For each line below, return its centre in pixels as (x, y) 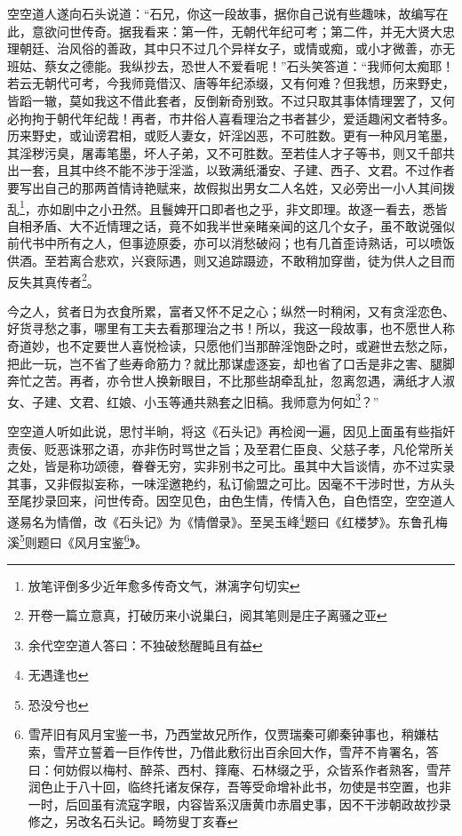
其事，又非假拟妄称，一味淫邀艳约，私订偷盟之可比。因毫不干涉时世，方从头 (231, 483)
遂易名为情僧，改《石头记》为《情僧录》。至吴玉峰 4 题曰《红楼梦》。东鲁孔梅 (227, 520)
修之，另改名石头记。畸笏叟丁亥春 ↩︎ (133, 821)
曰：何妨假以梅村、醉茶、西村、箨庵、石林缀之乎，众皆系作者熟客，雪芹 (239, 769)
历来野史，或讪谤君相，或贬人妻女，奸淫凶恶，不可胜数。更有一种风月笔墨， (231, 135)
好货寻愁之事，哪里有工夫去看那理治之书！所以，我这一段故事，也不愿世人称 (231, 328)
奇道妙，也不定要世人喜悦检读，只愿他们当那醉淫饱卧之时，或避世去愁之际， (231, 346)
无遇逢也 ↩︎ (58, 675)
